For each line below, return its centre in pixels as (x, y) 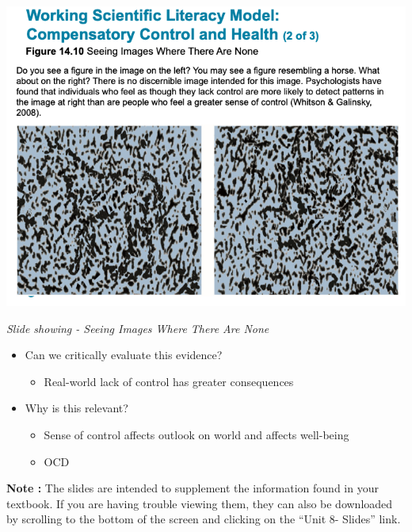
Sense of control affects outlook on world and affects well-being (196, 434)
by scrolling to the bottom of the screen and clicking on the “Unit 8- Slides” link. (204, 519)
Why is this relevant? (76, 408)
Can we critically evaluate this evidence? (124, 355)
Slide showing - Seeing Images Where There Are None (138, 328)
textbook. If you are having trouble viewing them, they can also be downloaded (200, 503)
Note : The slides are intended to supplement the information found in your (193, 488)
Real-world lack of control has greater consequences (169, 381)
